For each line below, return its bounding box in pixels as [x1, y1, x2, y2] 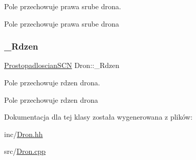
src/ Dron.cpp [4, 146, 46, 156]
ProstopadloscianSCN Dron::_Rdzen [4, 60, 120, 71]
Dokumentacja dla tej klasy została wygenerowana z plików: [4, 111, 193, 122]
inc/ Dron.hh [4, 128, 43, 139]
